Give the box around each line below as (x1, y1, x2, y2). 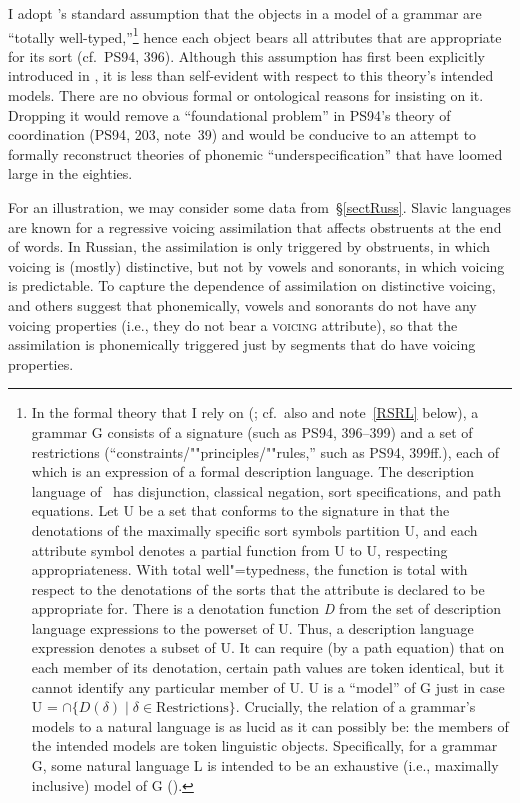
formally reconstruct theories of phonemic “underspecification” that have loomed (8, 143, 503, 164)
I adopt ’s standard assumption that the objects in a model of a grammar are (8, 3, 482, 23)
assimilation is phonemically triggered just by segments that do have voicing (8, 334, 476, 355)
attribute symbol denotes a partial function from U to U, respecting (31, 539, 448, 560)
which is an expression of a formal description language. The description (31, 461, 475, 482)
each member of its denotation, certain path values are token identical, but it (31, 657, 505, 678)
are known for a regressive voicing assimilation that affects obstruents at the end (8, 216, 502, 237)
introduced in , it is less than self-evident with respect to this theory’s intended (8, 65, 494, 86)
